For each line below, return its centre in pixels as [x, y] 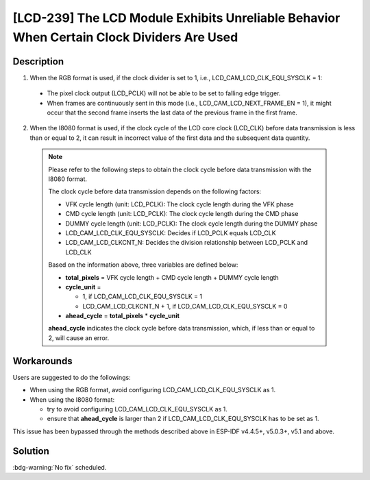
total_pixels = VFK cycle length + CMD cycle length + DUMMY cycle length [172, 277]
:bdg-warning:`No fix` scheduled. [60, 467]
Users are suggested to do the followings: [72, 377]
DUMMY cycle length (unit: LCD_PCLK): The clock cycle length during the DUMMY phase [192, 224]
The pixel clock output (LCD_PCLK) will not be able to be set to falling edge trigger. [164, 93]
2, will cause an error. [79, 338]
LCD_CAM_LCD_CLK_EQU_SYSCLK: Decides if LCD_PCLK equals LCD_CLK [171, 232]
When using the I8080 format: [72, 399]
